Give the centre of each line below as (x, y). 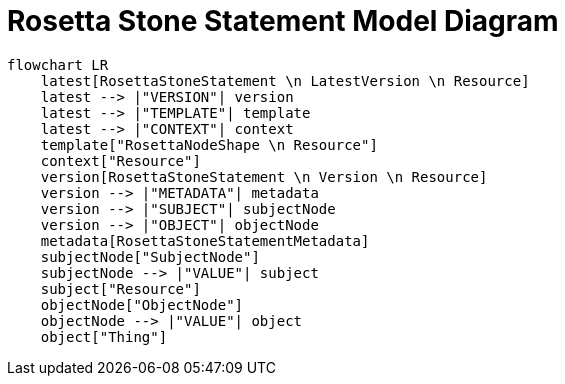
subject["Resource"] (120, 288)
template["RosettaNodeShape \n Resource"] (209, 144)
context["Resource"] (120, 160)
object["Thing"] (104, 336)
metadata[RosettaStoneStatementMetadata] (205, 240)
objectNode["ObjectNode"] (142, 304)
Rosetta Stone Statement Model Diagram (283, 21)
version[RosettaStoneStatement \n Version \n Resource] (264, 176)
